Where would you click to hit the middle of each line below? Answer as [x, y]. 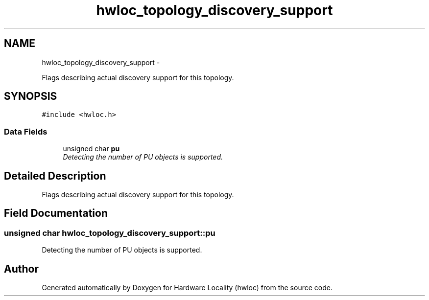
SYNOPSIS [31, 96]
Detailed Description [55, 176]
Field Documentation [56, 213]
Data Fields [26, 131]
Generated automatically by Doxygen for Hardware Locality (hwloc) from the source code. [187, 288]
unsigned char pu [91, 149]
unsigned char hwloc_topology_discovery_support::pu [110, 233]
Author [21, 269]
